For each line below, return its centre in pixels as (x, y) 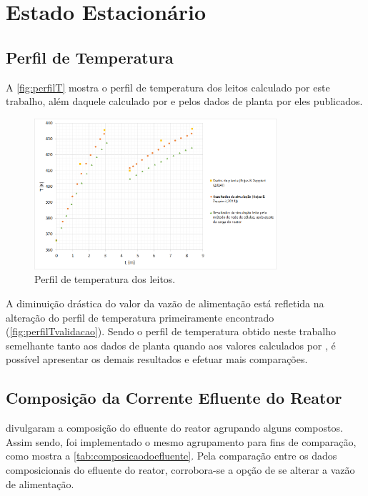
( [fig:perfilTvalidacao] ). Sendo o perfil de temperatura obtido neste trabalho (171, 331)
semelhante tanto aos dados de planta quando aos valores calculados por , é (171, 345)
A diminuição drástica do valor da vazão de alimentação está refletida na (165, 303)
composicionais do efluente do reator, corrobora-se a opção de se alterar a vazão (180, 469)
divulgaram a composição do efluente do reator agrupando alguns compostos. (174, 428)
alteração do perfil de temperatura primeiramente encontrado (140, 317)
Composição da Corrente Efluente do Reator (174, 398)
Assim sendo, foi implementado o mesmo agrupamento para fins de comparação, (181, 441)
